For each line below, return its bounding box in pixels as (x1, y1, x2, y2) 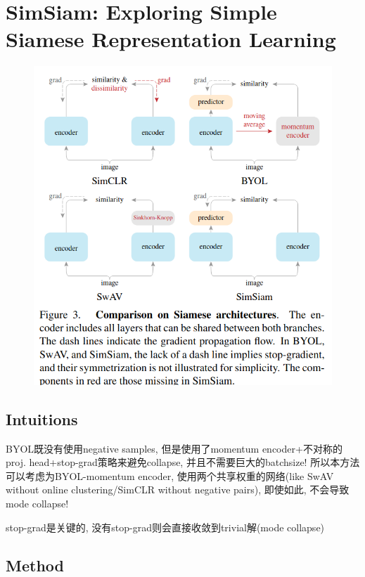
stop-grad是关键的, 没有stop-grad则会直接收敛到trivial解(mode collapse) (6, 519, 325, 534)
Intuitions (6, 408, 78, 429)
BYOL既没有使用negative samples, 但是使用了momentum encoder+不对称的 (6, 441, 342, 455)
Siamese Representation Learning (6, 25, 336, 53)
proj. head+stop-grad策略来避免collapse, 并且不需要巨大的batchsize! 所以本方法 (6, 455, 360, 469)
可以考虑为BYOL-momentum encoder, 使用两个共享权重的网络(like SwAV (6, 468, 334, 483)
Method (6, 554, 64, 576)
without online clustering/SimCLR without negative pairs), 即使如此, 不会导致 (6, 482, 350, 497)
